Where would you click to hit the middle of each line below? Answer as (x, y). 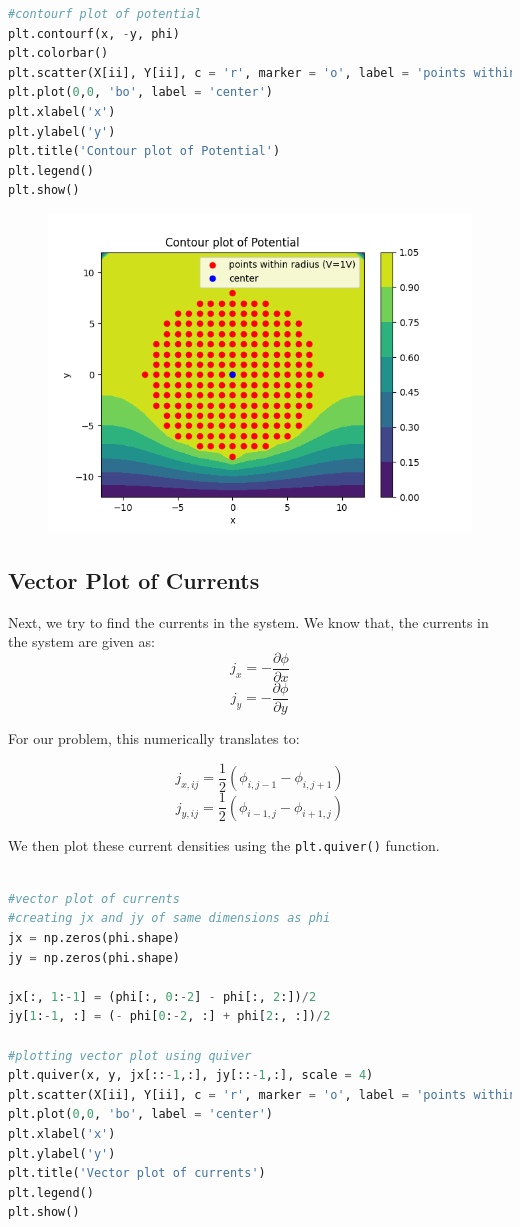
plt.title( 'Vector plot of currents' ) (137, 1173)
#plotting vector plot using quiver (130, 1055)
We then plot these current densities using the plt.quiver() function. (224, 844)
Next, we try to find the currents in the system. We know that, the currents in (248, 621)
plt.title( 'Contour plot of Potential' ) (144, 151)
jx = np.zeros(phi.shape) (94, 938)
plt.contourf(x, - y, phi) (94, 33)
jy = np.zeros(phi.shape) (94, 957)
